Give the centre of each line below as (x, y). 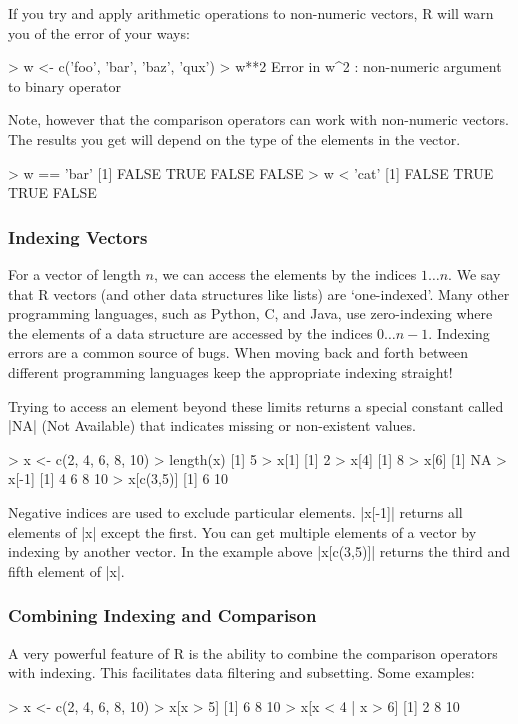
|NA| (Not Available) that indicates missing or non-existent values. (212, 425)
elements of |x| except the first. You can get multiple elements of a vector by (242, 531)
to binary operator (64, 85)
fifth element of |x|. (66, 570)
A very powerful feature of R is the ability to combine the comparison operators (253, 652)
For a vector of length (74, 273)
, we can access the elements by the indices (285, 273)
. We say (474, 273)
